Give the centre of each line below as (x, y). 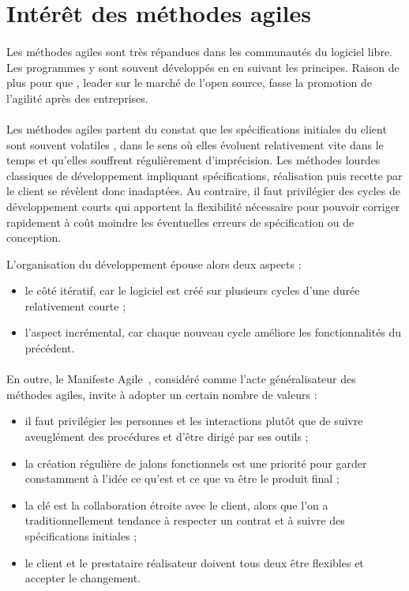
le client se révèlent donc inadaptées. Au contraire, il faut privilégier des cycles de (204, 191)
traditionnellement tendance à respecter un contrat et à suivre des (185, 520)
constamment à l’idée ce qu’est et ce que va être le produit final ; (182, 478)
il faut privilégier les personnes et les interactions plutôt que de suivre (194, 421)
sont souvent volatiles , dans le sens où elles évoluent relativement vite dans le (195, 144)
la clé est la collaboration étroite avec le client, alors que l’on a (176, 504)
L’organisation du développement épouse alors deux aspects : (154, 264)
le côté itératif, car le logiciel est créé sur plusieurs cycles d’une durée (192, 290)
